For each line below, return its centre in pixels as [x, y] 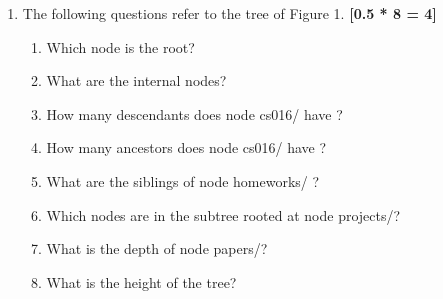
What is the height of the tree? [141, 281]
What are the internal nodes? [136, 80]
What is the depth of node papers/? [157, 248]
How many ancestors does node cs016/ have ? [186, 147]
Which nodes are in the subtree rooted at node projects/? [223, 214]
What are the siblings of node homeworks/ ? [183, 180]
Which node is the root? [120, 46]
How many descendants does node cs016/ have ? [194, 113]
